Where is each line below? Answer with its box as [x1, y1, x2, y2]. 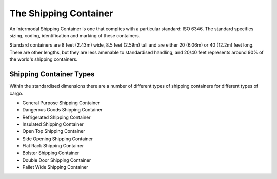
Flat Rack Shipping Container [22, 143, 84, 149]
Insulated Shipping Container [22, 121, 84, 127]
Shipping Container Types [9, 70, 95, 78]
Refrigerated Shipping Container [22, 114, 91, 120]
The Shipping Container [9, 8, 113, 19]
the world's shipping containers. [9, 56, 78, 62]
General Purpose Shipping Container [22, 100, 100, 106]
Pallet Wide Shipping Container [22, 164, 88, 170]
